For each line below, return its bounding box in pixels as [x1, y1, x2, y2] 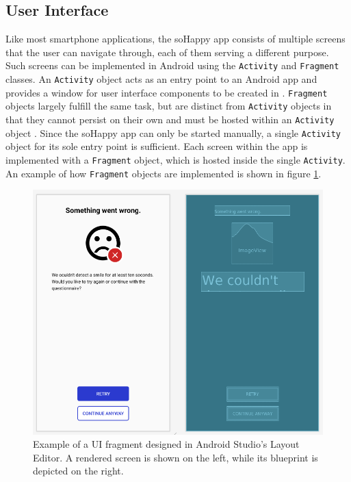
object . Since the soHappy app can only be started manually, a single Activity [5, 125, 341, 140]
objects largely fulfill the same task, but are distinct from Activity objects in [5, 99, 332, 113]
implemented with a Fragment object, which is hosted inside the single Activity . [5, 152, 346, 166]
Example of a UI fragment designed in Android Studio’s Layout [33, 437, 300, 451]
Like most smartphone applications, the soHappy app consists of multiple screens [5, 31, 346, 46]
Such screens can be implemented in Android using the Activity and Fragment [5, 58, 339, 73]
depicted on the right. [33, 464, 124, 478]
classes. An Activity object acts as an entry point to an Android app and [5, 72, 317, 86]
